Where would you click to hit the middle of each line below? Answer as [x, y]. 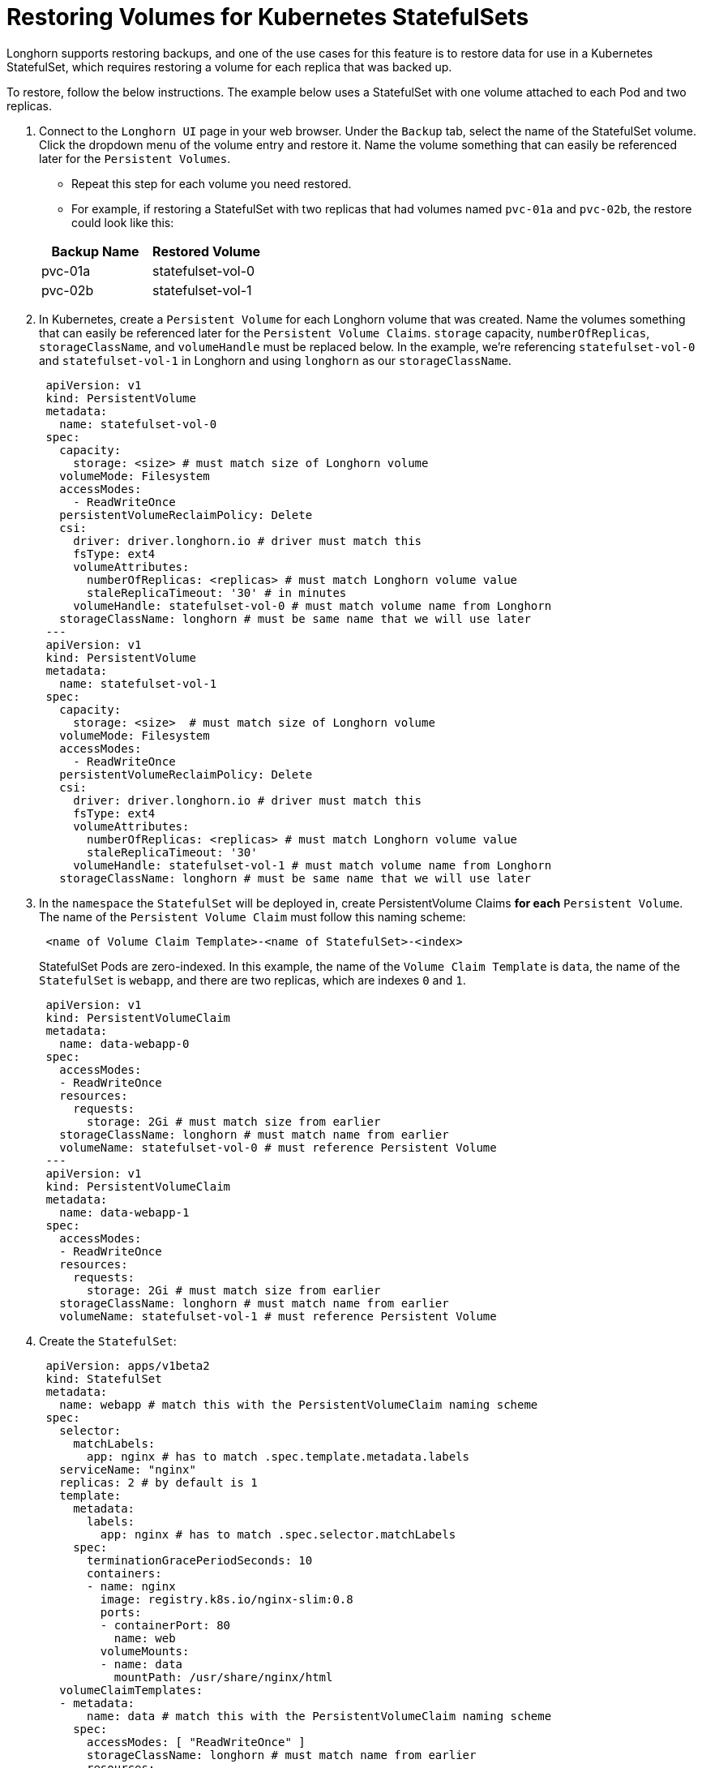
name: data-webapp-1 [124, 1212]
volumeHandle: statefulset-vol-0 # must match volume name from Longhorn [312, 605]
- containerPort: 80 [165, 1625]
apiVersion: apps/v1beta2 [128, 1365]
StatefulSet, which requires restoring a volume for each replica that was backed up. [229, 67]
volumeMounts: [145, 1651]
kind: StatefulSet [104, 1378]
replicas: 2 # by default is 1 [158, 1482]
